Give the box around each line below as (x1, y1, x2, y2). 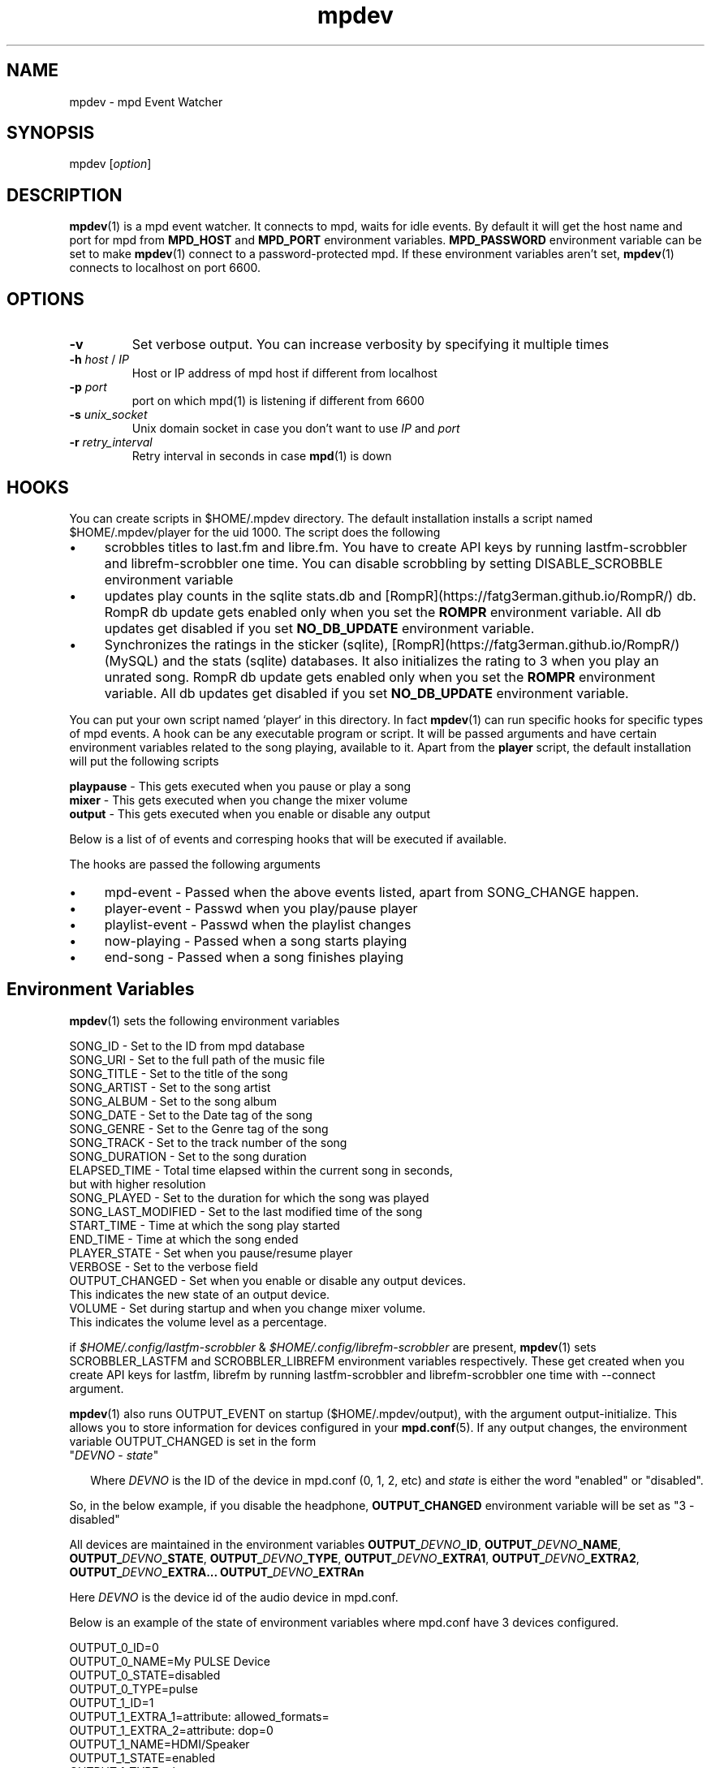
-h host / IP (69, 352, 129, 367)
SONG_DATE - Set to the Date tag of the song (69, 1107, 312, 1122)
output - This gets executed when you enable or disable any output (69, 806, 431, 821)
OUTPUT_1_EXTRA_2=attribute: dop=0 (69, 1723, 274, 1737)
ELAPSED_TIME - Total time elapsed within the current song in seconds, (69, 1162, 453, 1177)
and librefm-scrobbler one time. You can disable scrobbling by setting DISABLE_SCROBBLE (104, 554, 663, 571)
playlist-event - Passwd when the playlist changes (104, 916, 412, 933)
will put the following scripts (69, 753, 219, 768)
